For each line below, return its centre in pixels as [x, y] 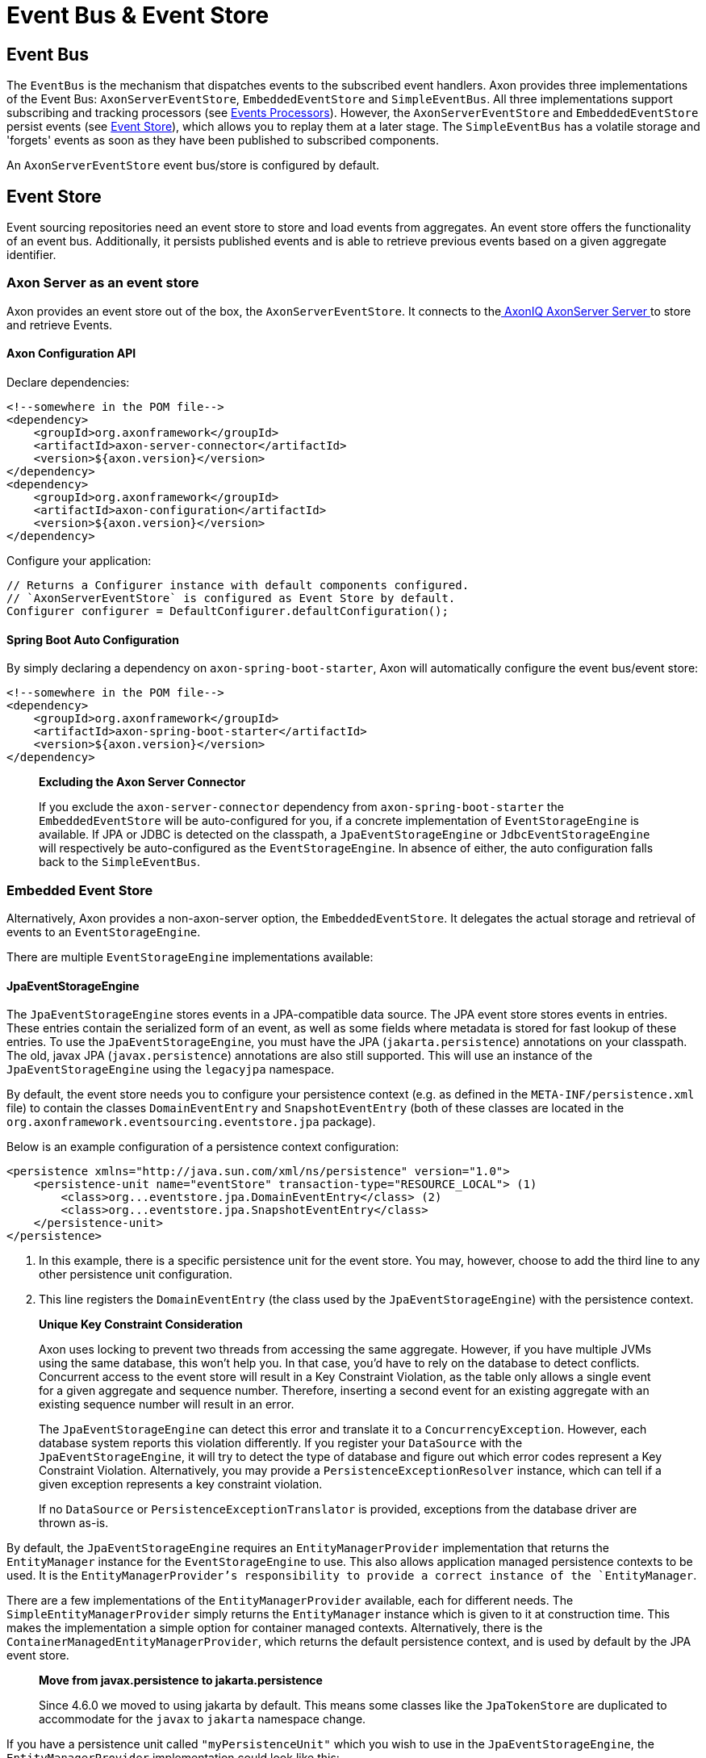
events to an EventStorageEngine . [104, 931]
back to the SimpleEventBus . [119, 862]
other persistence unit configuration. [136, 1275]
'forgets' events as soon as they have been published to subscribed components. [223, 140]
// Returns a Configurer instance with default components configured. [238, 585]
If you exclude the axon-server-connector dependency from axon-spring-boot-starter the [301, 807]
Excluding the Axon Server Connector [142, 782]
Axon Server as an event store [103, 283]
